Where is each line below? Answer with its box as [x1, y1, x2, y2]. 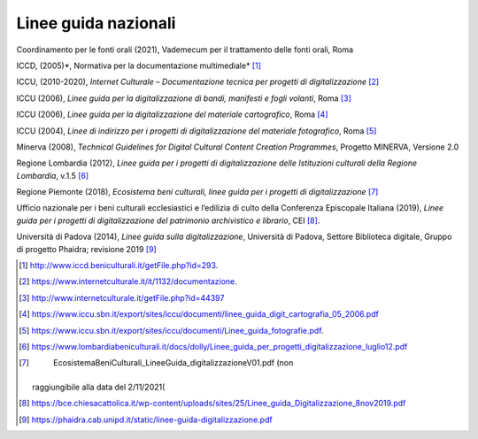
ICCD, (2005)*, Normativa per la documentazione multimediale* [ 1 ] [16, 60, 261, 71]
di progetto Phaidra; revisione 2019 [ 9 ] [16, 243, 157, 254]
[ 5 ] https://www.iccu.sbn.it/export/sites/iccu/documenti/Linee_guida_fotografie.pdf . [19, 325, 324, 335]
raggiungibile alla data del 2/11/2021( [32, 381, 166, 392]
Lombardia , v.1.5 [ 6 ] [16, 170, 89, 181]
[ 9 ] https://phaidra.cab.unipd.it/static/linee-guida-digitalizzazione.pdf [19, 414, 274, 425]
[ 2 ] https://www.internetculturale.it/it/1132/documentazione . [19, 276, 238, 287]
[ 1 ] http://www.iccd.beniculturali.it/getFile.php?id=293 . [19, 260, 219, 271]
